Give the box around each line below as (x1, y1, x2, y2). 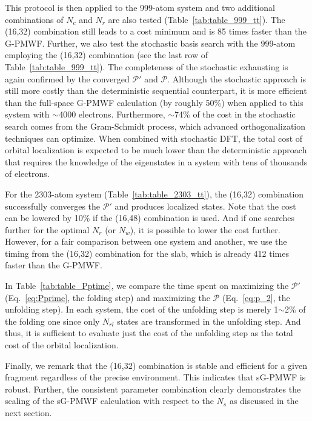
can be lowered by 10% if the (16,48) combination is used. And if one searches (5, 211, 294, 224)
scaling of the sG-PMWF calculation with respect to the (5, 394, 214, 407)
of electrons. (5, 167, 50, 180)
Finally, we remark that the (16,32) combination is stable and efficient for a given (5, 359, 308, 371)
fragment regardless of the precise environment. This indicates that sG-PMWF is (5, 371, 306, 383)
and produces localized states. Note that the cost (115, 199, 296, 212)
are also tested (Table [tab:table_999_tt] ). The (108, 13, 285, 25)
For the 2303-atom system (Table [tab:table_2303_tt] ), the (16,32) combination (5, 187, 304, 200)
